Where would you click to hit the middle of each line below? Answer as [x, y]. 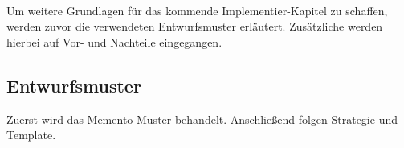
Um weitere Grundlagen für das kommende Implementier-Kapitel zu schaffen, [197, 10]
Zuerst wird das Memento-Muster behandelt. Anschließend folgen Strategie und [202, 119]
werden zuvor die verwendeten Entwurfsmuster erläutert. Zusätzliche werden [195, 26]
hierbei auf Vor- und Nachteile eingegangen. [114, 41]
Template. [31, 135]
